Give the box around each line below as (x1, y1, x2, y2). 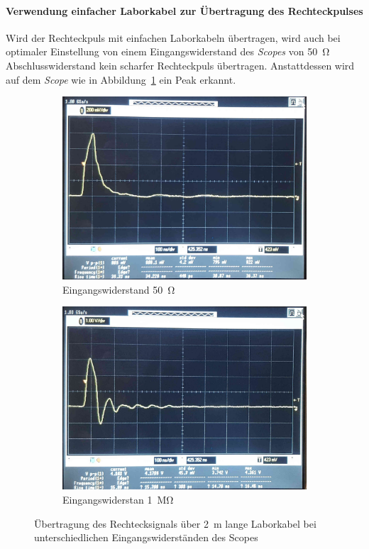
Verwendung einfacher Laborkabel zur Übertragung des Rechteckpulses (6, 3, 363, 18)
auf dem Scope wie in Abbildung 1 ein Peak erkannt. (6, 72, 236, 87)
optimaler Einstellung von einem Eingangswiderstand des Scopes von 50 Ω (6, 44, 330, 59)
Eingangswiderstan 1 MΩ (62, 492, 174, 506)
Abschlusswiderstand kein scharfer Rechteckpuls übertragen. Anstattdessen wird (6, 57, 355, 72)
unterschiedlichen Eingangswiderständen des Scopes (34, 530, 258, 545)
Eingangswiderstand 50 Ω (62, 282, 175, 296)
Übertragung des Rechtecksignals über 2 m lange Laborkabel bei (34, 516, 316, 531)
